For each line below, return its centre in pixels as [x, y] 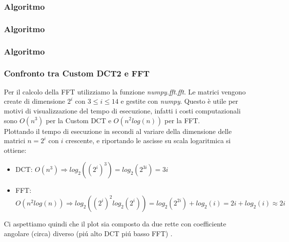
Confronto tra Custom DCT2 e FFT [77, 73]
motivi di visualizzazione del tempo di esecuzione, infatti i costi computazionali [122, 110]
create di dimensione [35, 101]
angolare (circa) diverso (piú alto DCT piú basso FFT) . [88, 233]
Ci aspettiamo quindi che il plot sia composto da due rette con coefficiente [115, 223]
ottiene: [15, 150]
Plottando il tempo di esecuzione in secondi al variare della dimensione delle [118, 131]
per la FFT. [182, 120]
